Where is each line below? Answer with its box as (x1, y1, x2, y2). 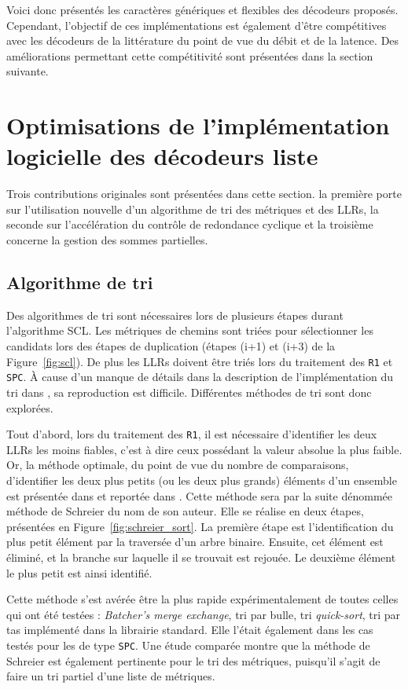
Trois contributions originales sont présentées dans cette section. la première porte (6, 185, 402, 202)
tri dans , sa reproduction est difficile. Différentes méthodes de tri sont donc (6, 383, 372, 400)
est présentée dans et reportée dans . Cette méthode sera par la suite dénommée (6, 487, 392, 504)
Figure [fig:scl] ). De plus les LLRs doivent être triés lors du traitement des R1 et (6, 353, 393, 369)
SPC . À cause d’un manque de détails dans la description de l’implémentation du (6, 368, 394, 385)
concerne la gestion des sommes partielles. (6, 232, 208, 248)
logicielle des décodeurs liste (6, 140, 318, 172)
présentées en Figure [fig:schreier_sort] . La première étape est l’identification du (6, 518, 394, 534)
